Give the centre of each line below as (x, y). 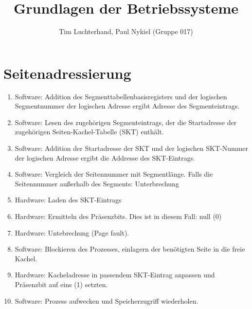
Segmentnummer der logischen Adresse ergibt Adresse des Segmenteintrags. (127, 106)
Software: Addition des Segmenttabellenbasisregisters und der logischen (121, 96)
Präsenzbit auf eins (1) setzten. (61, 284)
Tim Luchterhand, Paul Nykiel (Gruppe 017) (126, 31)
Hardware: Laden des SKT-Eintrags (68, 200)
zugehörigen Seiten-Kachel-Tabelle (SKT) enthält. (89, 132)
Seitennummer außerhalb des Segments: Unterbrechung (97, 183)
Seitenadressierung (67, 73)
